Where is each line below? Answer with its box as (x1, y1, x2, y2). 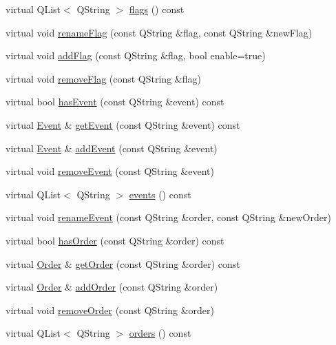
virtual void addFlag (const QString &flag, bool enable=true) (6, 48, 266, 63)
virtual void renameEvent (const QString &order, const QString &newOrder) (6, 210, 331, 224)
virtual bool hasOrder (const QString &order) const (6, 233, 224, 247)
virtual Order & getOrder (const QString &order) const (6, 256, 240, 271)
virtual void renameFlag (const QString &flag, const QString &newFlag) (6, 25, 313, 39)
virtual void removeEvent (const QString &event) (6, 164, 214, 178)
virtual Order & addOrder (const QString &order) (6, 280, 218, 294)
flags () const (129, 2, 185, 16)
